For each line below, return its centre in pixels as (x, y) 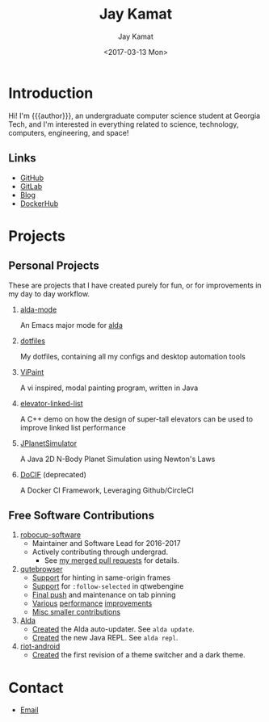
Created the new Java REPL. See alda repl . (105, 638)
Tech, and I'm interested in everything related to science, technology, (124, 124)
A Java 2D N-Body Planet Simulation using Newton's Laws (118, 459)
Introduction (51, 93)
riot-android (40, 646)
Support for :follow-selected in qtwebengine (108, 586)
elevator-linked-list (51, 403)
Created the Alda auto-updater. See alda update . (113, 629)
